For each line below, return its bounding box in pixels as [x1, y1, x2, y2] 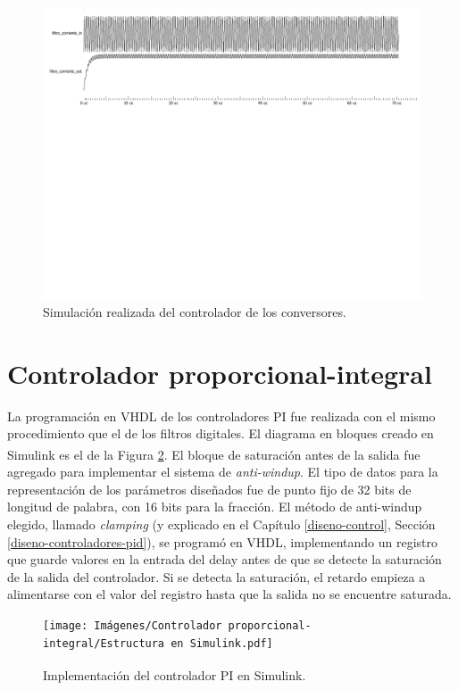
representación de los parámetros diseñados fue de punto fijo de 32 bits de [7, 479, 412, 498]
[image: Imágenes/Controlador [43, 619, 222, 633]
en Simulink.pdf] [171, 636, 273, 650]
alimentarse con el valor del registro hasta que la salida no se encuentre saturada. [7, 585, 452, 603]
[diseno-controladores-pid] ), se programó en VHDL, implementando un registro [7, 532, 438, 551]
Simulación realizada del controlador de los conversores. [43, 303, 346, 321]
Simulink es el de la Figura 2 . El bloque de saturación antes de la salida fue [7, 445, 421, 463]
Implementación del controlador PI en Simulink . [43, 665, 306, 684]
